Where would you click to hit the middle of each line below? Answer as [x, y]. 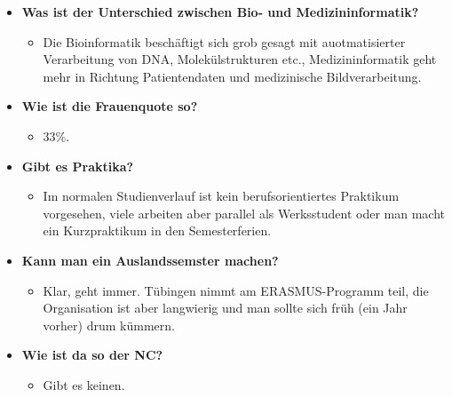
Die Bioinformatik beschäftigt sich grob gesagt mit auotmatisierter [224, 41]
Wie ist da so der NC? [92, 355]
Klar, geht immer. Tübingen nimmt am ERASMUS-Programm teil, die [236, 290]
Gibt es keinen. [84, 384]
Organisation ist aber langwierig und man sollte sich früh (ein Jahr [225, 308]
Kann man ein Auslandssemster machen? [150, 260]
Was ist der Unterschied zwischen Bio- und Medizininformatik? [220, 12]
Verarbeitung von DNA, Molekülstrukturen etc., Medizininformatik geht [240, 59]
